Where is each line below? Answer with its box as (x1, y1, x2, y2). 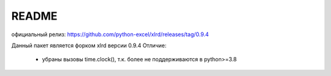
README (11, 9, 58, 23)
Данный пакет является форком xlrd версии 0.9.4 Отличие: (11, 42, 167, 49)
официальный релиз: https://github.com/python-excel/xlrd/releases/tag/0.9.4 (11, 31, 209, 38)
